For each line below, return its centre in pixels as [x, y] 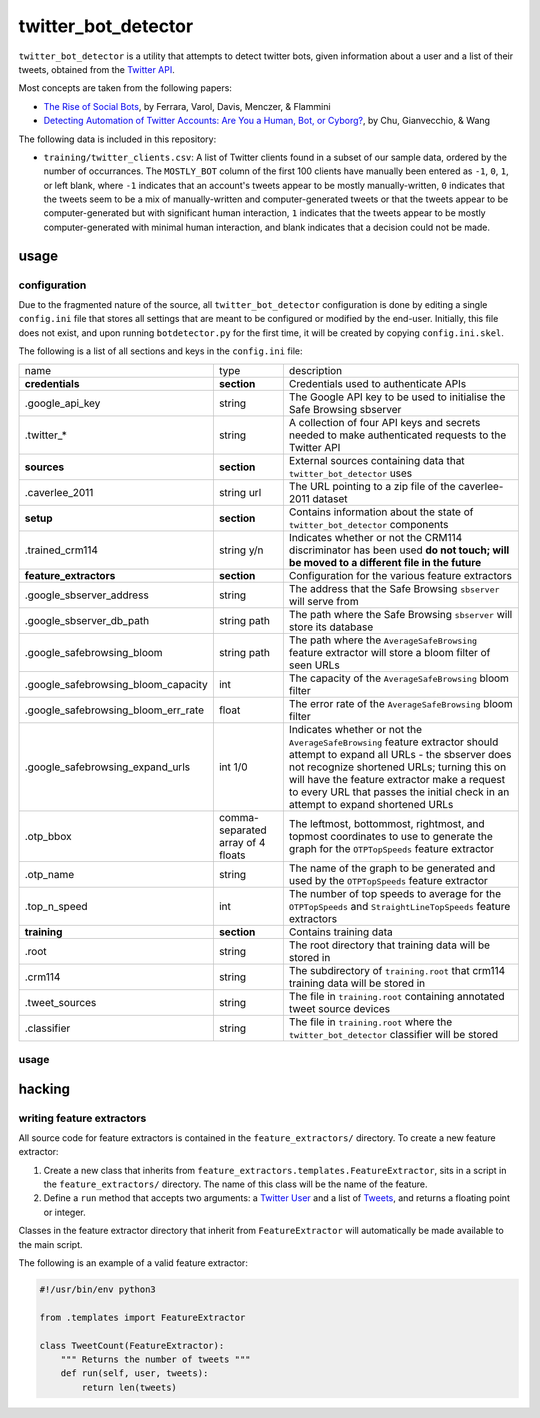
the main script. [51, 1244]
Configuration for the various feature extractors [400, 575]
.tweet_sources [60, 1002]
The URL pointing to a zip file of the [372, 486]
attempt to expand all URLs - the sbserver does [400, 754]
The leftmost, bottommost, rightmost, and [386, 823]
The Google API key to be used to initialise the [397, 397]
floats [232, 855]
